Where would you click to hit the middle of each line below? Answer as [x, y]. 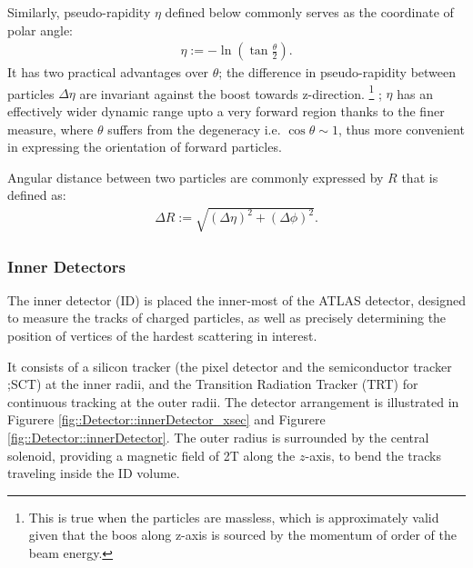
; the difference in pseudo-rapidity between [337, 72]
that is [420, 177]
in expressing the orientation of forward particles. [145, 147]
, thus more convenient [401, 129]
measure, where [50, 129]
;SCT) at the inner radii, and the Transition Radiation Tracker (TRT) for [213, 384]
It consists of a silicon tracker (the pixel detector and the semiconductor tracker [230, 366]
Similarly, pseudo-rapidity [79, 12]
